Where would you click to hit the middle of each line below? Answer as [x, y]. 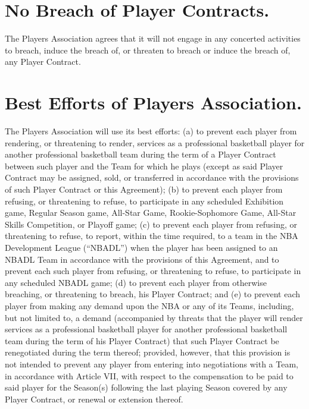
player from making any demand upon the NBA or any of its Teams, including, [149, 305]
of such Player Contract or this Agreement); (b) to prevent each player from [144, 189]
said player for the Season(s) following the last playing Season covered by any [146, 387]
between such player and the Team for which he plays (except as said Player [144, 166]
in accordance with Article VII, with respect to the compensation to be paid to [149, 375]
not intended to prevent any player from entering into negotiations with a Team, [152, 364]
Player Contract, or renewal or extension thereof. [94, 399]
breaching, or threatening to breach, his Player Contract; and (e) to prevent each [152, 294]
